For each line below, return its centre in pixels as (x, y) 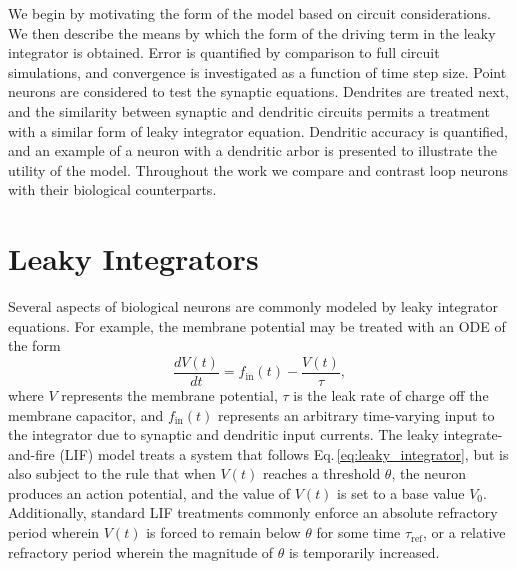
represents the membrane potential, (169, 394)
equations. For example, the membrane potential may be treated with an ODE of (257, 325)
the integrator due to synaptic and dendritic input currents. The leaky (223, 434)
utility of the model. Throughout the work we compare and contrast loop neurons (258, 169)
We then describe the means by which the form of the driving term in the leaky (252, 32)
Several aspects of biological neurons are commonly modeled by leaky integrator (253, 306)
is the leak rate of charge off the (391, 394)
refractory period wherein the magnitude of (141, 551)
